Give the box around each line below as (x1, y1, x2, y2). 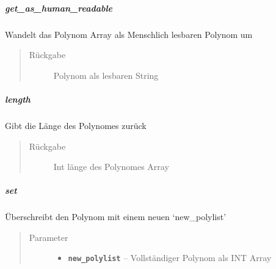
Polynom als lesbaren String (53, 68, 159, 81)
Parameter (29, 230, 68, 243)
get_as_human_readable (5, 1, 113, 14)
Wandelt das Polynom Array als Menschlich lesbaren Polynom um (5, 28, 253, 40)
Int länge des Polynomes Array (53, 160, 169, 173)
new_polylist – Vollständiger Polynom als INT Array (68, 251, 272, 264)
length (5, 92, 31, 105)
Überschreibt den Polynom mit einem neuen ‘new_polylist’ (5, 210, 227, 223)
